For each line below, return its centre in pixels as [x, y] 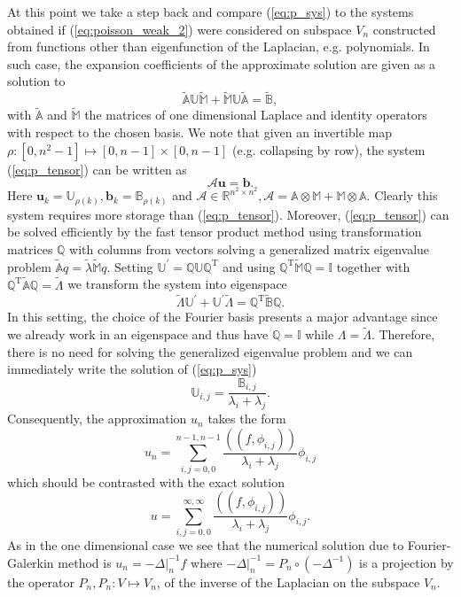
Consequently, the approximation [97, 419]
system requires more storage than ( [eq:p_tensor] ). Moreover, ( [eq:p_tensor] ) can [228, 214]
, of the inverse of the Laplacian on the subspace [288, 581]
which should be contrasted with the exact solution [146, 481]
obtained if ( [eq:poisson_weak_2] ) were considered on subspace [180, 29]
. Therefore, [403, 334]
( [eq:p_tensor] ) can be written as [97, 169]
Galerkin [31, 562]
